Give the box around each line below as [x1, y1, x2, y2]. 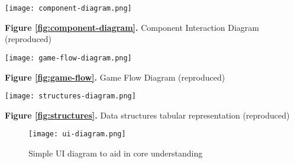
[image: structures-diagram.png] [5, 92, 136, 101]
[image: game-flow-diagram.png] [5, 53, 132, 62]
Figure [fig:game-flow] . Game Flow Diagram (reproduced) [5, 71, 225, 83]
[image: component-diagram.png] [5, 4, 132, 12]
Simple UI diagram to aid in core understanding [28, 147, 203, 159]
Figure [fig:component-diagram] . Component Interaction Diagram [5, 21, 259, 33]
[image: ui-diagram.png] [28, 130, 126, 139]
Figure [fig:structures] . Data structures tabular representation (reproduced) [5, 108, 290, 121]
